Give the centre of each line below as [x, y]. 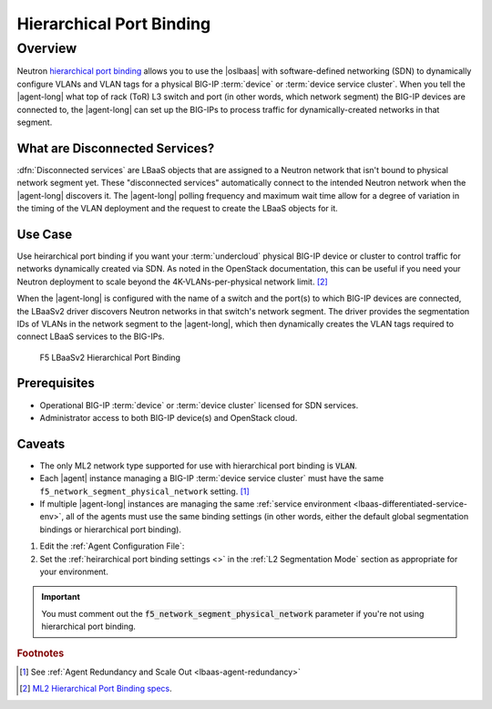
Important [61, 597]
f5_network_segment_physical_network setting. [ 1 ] [144, 491]
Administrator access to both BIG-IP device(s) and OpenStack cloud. [169, 417]
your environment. [74, 571]
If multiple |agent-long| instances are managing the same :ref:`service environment [195, 504]
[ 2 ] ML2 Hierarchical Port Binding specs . [96, 689]
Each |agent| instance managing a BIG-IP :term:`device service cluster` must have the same [212, 478]
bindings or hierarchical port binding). [111, 529]
